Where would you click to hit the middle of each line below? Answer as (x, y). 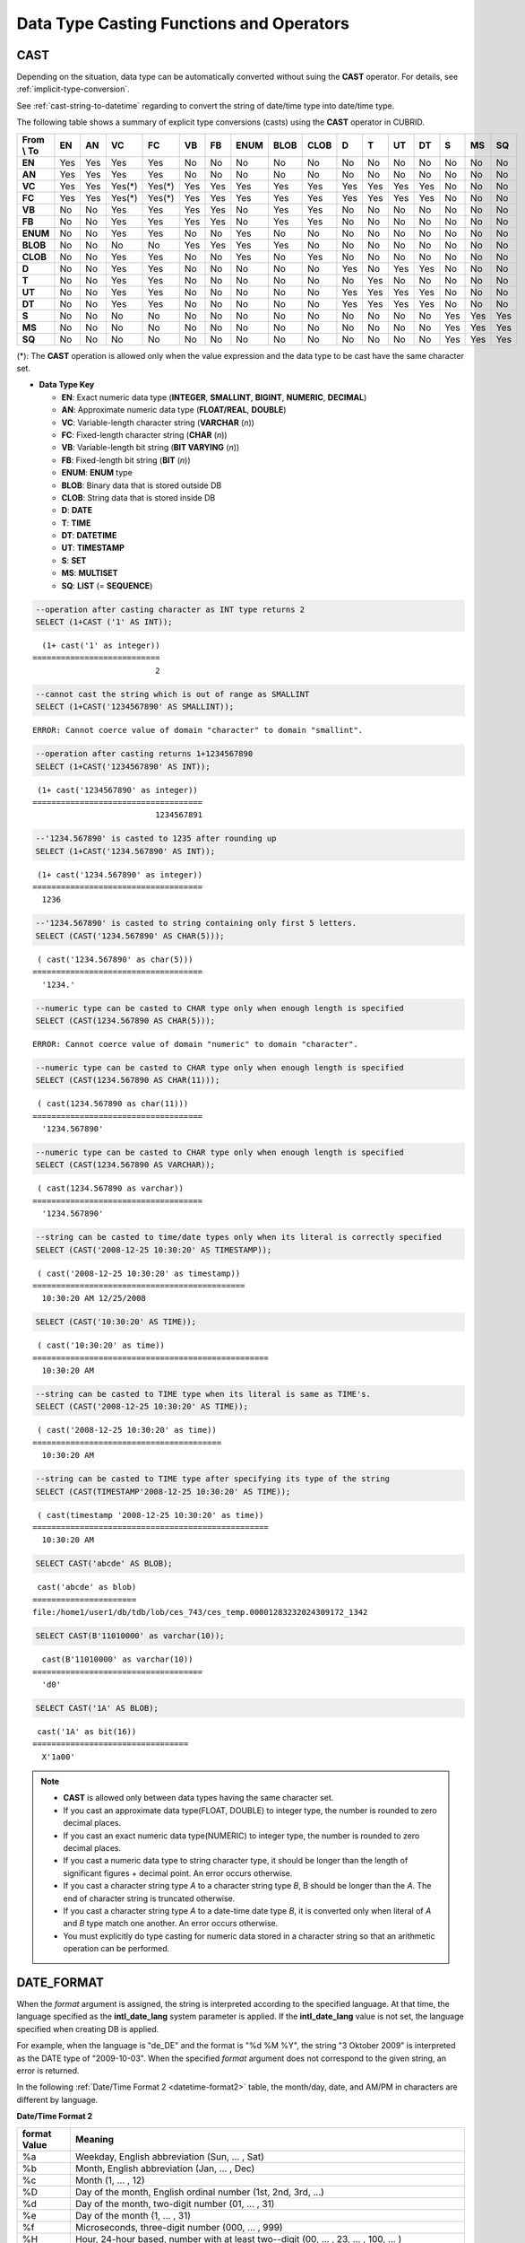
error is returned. (48, 2070)
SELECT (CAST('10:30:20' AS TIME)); (116, 1322)
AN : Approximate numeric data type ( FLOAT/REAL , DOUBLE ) (174, 410)
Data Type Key (67, 385)
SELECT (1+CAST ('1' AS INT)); (104, 622)
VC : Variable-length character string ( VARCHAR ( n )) (158, 423)
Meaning (95, 2139)
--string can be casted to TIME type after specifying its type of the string (212, 1479)
